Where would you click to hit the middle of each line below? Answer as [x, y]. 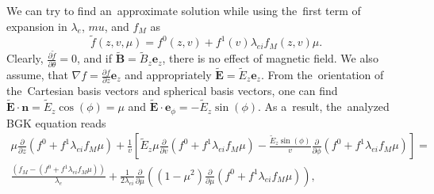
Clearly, [25, 58]
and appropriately [168, 75]
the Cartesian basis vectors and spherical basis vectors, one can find [172, 91]
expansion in [37, 26]
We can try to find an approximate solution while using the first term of [184, 10]
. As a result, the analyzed [323, 107]
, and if [95, 58]
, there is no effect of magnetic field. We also [270, 58]
